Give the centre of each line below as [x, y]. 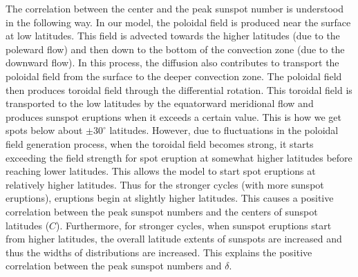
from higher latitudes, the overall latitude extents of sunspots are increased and [174, 239]
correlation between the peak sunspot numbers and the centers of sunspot [162, 211]
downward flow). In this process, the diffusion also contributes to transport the [172, 63]
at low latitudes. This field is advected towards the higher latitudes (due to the [173, 36]
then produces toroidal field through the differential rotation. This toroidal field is [179, 89]
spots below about [44, 130]
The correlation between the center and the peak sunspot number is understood [175, 8]
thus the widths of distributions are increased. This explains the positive [159, 252]
